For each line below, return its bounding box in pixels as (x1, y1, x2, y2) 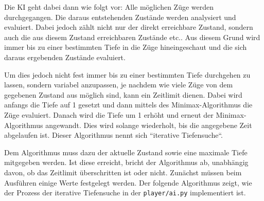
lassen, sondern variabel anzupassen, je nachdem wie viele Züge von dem (4, 79, 233, 90)
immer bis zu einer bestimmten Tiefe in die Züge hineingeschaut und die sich (4, 42, 247, 52)
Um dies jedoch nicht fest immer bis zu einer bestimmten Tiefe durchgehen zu (4, 69, 251, 80)
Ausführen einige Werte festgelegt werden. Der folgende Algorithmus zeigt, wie (4, 177, 252, 188)
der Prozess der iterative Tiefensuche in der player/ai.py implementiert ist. (4, 187, 246, 198)
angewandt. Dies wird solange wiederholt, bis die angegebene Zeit (45, 119, 252, 130)
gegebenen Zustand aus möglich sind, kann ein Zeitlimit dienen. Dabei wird (4, 89, 242, 100)
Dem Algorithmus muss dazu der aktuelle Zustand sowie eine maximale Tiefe (4, 147, 248, 157)
